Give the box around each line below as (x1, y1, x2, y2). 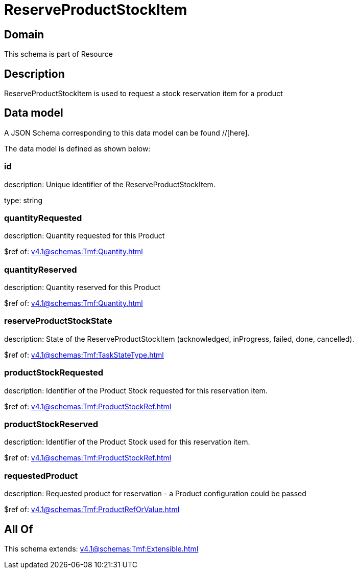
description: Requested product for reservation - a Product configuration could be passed (4, 489, 306, 498)
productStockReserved (4, 418, 99, 429)
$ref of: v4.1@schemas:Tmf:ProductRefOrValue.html (4, 505, 180, 514)
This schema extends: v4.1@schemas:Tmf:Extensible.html (4, 544, 199, 553)
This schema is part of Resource (4, 50, 113, 59)
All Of (4, 522, 33, 536)
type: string (4, 195, 43, 205)
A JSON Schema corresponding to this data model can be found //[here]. (4, 128, 250, 137)
